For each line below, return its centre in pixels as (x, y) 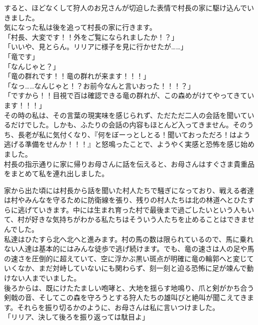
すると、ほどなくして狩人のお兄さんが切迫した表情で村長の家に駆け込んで (126, 7)
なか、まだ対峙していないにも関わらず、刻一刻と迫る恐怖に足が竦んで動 (136, 268)
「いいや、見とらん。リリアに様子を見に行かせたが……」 (96, 47)
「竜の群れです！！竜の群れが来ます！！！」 (77, 76)
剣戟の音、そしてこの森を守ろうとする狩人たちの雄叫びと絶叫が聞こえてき (126, 297)
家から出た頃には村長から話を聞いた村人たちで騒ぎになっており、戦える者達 (129, 190)
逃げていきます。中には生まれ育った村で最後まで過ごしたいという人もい (136, 209)
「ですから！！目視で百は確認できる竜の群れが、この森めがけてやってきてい (129, 95)
